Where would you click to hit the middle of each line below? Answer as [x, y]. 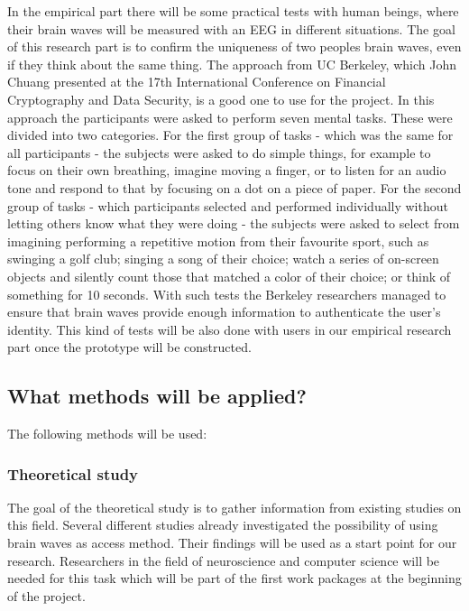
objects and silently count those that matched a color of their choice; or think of [229, 276]
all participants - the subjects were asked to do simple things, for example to [219, 152]
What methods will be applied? [157, 396]
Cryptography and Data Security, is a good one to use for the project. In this [221, 99]
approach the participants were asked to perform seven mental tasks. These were [230, 117]
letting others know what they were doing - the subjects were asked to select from [234, 223]
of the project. [46, 595]
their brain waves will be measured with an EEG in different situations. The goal [231, 28]
